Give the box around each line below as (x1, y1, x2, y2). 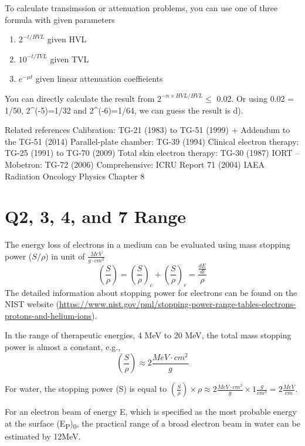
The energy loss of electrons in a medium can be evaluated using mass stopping (5, 238, 290, 251)
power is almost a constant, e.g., (5, 340, 121, 352)
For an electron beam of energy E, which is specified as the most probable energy (5, 405, 297, 418)
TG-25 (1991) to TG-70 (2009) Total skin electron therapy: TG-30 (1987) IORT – (5, 147, 300, 159)
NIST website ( (5, 298, 60, 310)
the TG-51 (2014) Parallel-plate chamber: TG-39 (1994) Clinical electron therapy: (5, 135, 299, 147)
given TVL (50, 52, 89, 65)
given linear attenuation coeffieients (35, 72, 163, 85)
